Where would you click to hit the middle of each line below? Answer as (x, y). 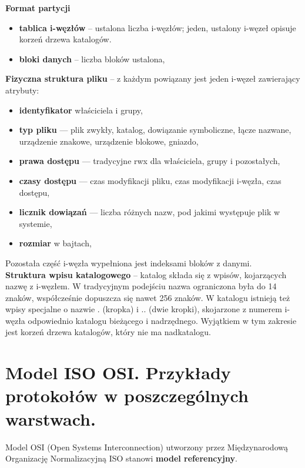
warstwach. (51, 418)
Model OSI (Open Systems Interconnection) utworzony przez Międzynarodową (147, 447)
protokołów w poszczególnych (127, 395)
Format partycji (38, 8)
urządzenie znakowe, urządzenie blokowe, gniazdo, (109, 141)
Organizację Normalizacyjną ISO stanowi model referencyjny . (121, 458)
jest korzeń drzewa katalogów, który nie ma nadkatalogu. (108, 332)
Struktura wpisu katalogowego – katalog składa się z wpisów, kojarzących (146, 274)
